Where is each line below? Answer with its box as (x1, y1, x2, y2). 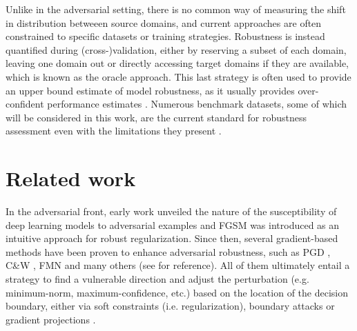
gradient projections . (6, 312, 96, 326)
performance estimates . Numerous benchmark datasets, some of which (47, 97, 347, 111)
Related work (6, 164, 136, 192)
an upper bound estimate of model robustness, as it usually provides (6, 83, 295, 97)
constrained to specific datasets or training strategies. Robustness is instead (6, 29, 325, 43)
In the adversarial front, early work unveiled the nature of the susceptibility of (6, 204, 337, 219)
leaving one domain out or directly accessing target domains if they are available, (6, 56, 349, 70)
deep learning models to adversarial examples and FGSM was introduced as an (6, 217, 340, 232)
